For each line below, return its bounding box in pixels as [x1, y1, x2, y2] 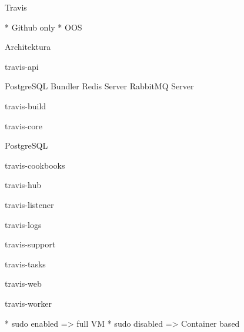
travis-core [5, 119, 42, 132]
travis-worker [5, 297, 52, 309]
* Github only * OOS [5, 21, 82, 33]
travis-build [5, 99, 46, 112]
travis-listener [5, 198, 54, 210]
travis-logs [5, 218, 42, 230]
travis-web [5, 277, 42, 290]
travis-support [5, 238, 56, 250]
